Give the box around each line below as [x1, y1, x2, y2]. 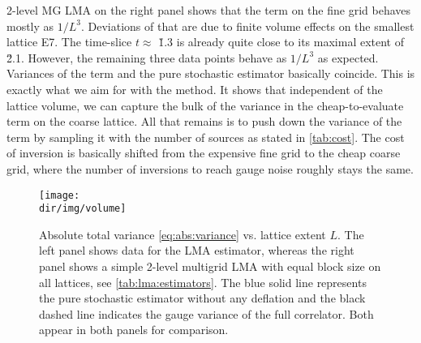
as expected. [317, 49, 379, 66]
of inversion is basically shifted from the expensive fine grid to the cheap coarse [6, 144, 401, 161]
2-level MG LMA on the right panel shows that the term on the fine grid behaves [6, 2, 411, 18]
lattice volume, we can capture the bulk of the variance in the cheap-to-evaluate [6, 96, 404, 114]
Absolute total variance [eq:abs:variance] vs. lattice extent [39, 225, 326, 242]
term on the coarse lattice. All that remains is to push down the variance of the [6, 113, 402, 130]
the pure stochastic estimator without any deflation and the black [39, 289, 366, 307]
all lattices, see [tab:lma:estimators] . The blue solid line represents [39, 273, 367, 290]
